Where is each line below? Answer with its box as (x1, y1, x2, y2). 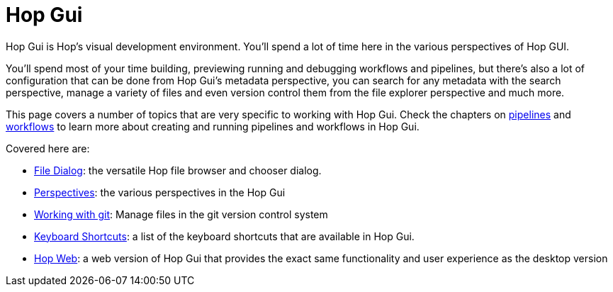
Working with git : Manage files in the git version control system (34, 208, 328, 220)
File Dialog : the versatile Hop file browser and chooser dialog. (34, 164, 322, 176)
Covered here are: (6, 142, 90, 155)
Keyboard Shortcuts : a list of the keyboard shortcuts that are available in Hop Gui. (34, 230, 415, 242)
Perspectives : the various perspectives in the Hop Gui (34, 186, 286, 198)
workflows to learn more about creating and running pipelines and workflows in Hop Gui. (6, 120, 420, 133)
